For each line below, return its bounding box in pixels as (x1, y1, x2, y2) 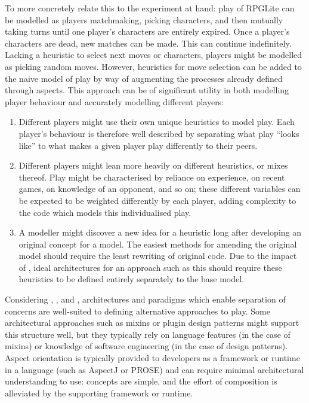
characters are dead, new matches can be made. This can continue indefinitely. (5, 36, 292, 49)
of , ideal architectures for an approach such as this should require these (18, 261, 282, 273)
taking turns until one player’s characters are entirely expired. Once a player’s (5, 25, 290, 38)
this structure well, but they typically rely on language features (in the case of (5, 328, 291, 340)
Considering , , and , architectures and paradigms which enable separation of (5, 293, 286, 306)
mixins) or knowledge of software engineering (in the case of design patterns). (5, 340, 288, 352)
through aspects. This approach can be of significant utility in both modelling (5, 84, 289, 96)
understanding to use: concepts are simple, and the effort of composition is (5, 375, 277, 387)
